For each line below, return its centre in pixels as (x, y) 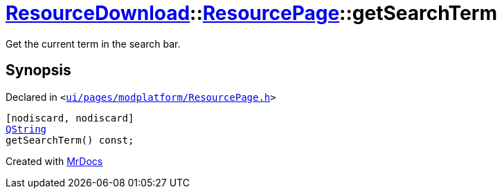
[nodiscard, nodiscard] (70, 118)
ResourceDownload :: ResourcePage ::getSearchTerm (251, 13)
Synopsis (38, 70)
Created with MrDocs (54, 161)
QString (26, 129)
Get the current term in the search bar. (93, 43)
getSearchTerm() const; (70, 140)
